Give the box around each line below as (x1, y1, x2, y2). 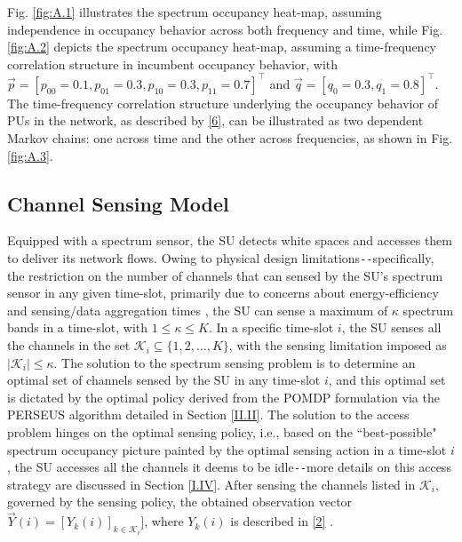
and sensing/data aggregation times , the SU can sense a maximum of (7, 300, 388, 319)
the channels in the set (7, 336, 131, 355)
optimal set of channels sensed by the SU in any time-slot (7, 371, 321, 389)
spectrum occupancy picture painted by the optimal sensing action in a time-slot (7, 440, 447, 458)
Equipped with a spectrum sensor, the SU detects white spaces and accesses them (7, 231, 453, 250)
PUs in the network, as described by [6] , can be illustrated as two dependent (7, 111, 424, 130)
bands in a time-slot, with (7, 318, 148, 337)
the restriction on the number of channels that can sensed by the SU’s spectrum (7, 266, 443, 284)
